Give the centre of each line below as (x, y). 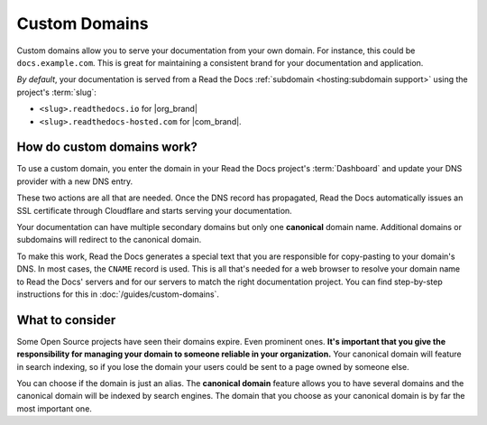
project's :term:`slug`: (56, 92)
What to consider (66, 320)
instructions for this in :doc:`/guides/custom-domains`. (118, 294)
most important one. (54, 408)
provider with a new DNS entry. (75, 181)
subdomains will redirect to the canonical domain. (109, 240)
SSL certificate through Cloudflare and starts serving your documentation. (154, 210)
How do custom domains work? (107, 148)
